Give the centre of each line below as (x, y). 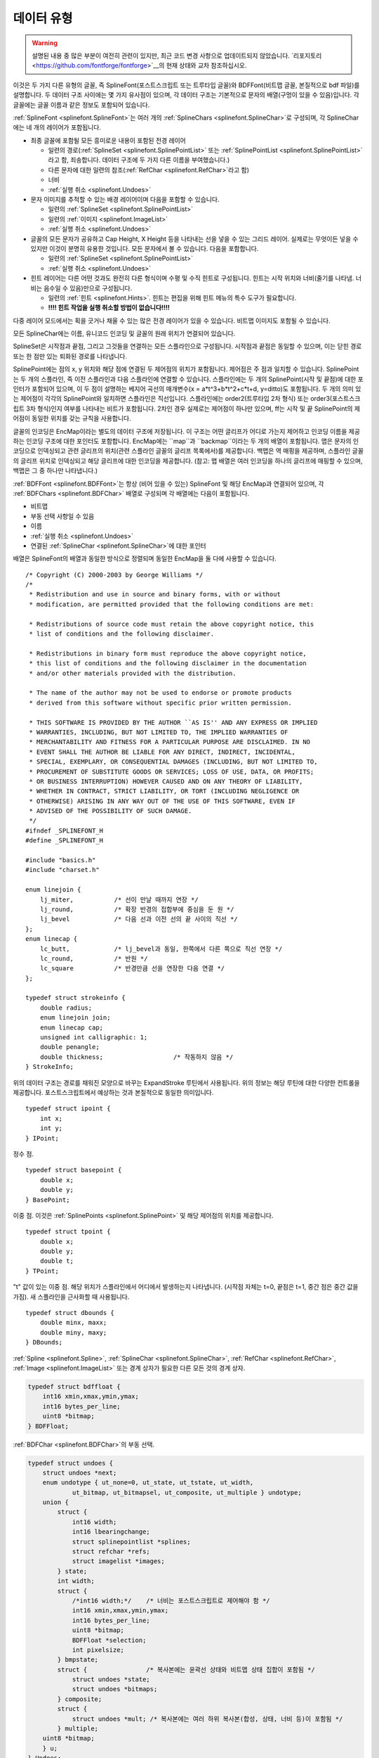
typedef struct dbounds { (70, 1313)
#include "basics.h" (61, 860)
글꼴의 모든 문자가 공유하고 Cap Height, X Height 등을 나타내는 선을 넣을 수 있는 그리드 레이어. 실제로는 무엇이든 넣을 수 (194, 238)
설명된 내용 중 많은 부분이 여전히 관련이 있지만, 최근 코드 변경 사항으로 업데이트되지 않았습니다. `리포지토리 (177, 56)
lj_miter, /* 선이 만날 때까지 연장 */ (119, 899)
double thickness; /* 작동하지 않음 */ (137, 1057)
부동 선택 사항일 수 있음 (62, 516)
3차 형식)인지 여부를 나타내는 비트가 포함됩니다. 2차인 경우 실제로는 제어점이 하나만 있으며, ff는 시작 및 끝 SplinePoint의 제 (193, 409)
